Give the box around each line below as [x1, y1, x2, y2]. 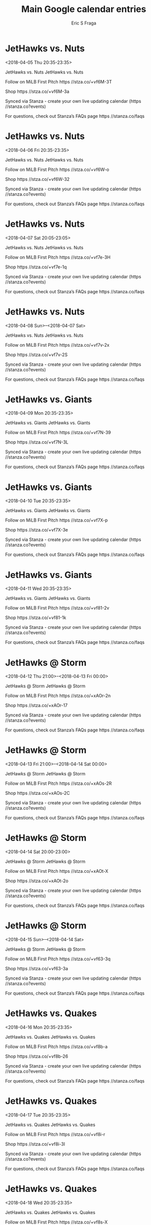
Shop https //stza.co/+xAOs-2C [5, 790, 70, 796]
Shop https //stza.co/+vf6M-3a [5, 88, 70, 94]
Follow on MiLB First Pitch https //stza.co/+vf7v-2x [5, 342, 110, 348]
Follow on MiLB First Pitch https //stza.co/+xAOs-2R [5, 780, 112, 786]
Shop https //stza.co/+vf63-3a [5, 966, 68, 972]
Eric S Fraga [71, 20, 96, 26]
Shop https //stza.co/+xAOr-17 [5, 702, 68, 708]
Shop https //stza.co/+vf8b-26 [5, 1053, 68, 1059]
